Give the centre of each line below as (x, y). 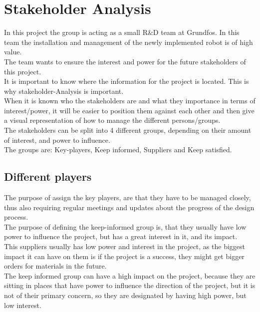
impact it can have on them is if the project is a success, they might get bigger (124, 256)
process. (16, 217)
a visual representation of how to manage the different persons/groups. (112, 120)
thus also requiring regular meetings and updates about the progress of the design (129, 207)
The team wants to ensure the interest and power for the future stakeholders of (125, 61)
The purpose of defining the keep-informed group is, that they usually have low (125, 226)
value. (13, 52)
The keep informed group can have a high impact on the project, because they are (130, 275)
